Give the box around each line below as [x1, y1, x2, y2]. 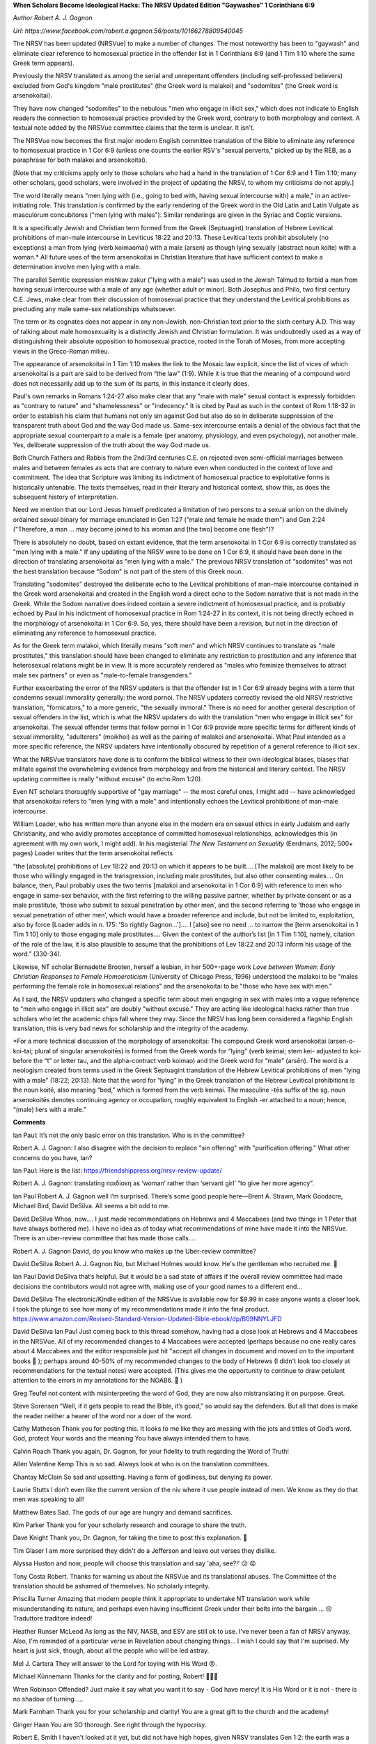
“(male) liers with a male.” [13, 1106, 86, 1114]
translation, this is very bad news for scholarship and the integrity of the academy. [13, 1024, 249, 1032]
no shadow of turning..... [13, 1694, 84, 1703]
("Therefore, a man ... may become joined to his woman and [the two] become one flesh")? [13, 525, 274, 534]
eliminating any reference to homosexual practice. [13, 629, 157, 638]
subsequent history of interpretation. [13, 493, 118, 501]
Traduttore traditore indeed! [13, 1614, 93, 1623]
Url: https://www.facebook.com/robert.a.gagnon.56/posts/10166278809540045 [13, 27, 244, 35]
